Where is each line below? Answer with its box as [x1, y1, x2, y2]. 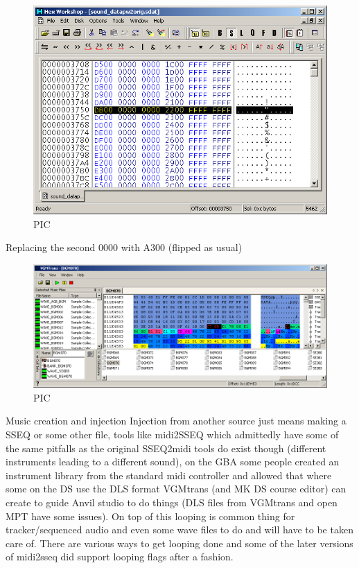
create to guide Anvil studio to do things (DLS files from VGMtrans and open [6, 495, 338, 510]
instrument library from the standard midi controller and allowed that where [6, 467, 332, 482]
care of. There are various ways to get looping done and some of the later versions [6, 535, 353, 550]
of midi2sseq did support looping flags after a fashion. [6, 549, 234, 564]
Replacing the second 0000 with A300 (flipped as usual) [6, 240, 243, 255]
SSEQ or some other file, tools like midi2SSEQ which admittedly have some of [6, 427, 339, 442]
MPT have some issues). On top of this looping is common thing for [6, 508, 295, 523]
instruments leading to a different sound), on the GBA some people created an [6, 454, 340, 469]
